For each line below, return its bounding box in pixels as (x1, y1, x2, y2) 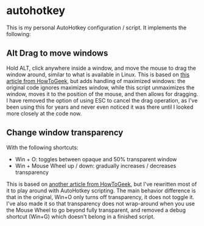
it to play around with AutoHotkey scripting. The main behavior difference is (6, 187, 196, 194)
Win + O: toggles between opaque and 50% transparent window (15, 155, 177, 162)
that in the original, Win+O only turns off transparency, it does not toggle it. (6, 193, 195, 200)
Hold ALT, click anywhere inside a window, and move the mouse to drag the (6, 64, 196, 71)
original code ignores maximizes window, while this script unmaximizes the (6, 84, 195, 91)
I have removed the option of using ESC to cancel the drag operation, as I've (6, 97, 198, 104)
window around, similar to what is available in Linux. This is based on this (6, 71, 190, 78)
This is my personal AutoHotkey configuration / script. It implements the (6, 24, 187, 31)
